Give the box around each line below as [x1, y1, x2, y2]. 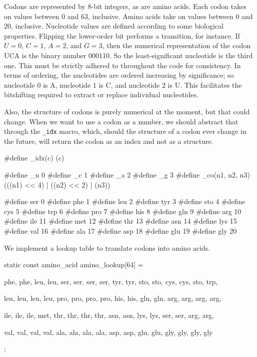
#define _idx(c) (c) [4, 152, 64, 163]
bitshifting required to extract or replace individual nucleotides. [4, 89, 198, 100]
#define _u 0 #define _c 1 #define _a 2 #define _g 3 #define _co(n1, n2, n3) [4, 169, 250, 180]
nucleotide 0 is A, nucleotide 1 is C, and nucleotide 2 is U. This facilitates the [4, 79, 242, 90]
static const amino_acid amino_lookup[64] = [4, 259, 143, 270]
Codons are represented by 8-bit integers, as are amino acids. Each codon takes [4, 1, 246, 11]
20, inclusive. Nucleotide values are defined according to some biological [4, 21, 223, 31]
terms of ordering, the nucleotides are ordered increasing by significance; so [4, 70, 234, 80]
